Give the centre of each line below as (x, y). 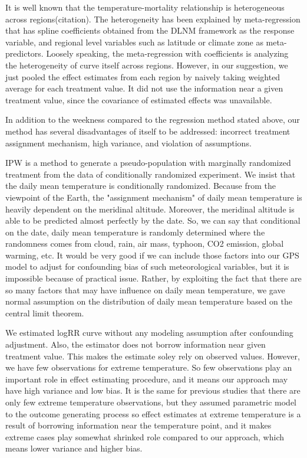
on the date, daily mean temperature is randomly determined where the (135, 232)
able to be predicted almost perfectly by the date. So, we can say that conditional (153, 220)
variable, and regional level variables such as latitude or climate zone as (134, 42)
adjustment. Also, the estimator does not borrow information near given (136, 344)
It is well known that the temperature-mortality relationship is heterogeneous (145, 7)
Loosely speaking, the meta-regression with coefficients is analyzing (167, 53)
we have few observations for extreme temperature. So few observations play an (149, 367)
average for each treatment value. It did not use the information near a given (144, 88)
